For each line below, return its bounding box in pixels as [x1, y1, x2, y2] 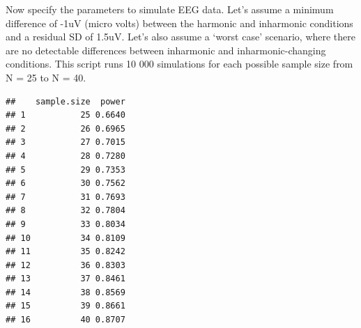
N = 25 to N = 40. [6, 70, 86, 84]
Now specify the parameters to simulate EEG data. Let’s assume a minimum [6, 2, 334, 16]
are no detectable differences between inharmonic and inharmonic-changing [6, 42, 326, 57]
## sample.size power [6, 96, 125, 107]
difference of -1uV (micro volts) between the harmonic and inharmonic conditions [6, 15, 353, 30]
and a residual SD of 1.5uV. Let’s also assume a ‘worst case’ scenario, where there [6, 29, 356, 44]
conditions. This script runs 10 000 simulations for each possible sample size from [6, 56, 353, 71]
